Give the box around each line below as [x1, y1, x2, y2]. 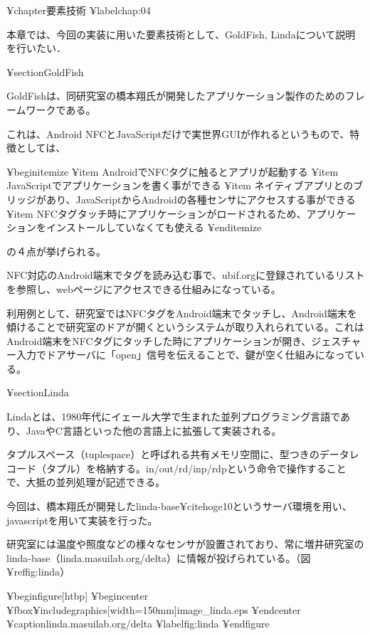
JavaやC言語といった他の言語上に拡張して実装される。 [26, 423, 282, 438]
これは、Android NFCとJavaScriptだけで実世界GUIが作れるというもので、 [6, 126, 350, 141]
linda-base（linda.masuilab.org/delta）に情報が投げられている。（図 [6, 550, 311, 565]
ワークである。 [26, 102, 96, 117]
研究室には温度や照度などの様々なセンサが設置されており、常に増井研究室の [6, 536, 364, 551]
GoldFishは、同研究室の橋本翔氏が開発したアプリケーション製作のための [6, 88, 345, 103]
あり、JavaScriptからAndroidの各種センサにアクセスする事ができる [46, 191, 356, 206]
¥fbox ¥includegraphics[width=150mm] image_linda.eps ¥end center [6, 602, 301, 617]
